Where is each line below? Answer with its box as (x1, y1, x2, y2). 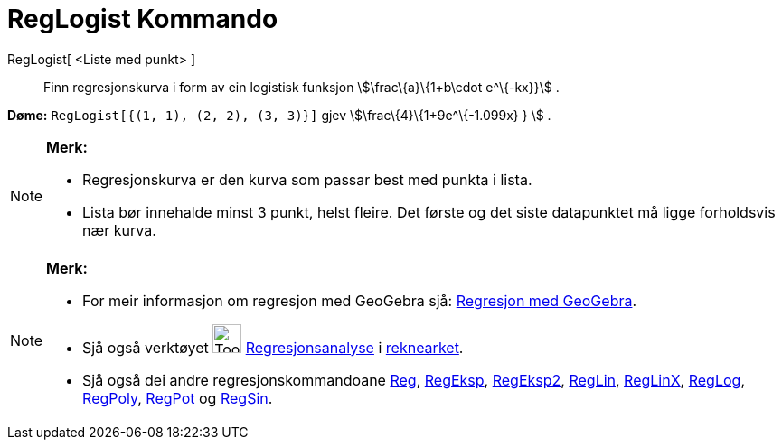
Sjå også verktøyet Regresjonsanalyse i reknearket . (82, 338, 464, 357)
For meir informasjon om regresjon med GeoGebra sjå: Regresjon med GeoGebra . (82, 291, 637, 310)
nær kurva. (82, 220, 156, 239)
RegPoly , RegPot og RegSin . (82, 388, 273, 407)
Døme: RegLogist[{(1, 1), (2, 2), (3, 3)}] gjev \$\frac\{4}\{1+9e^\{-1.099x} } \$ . (7, 107, 551, 123)
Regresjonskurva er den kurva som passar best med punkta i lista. (82, 170, 532, 189)
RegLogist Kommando (7, 4, 278, 34)
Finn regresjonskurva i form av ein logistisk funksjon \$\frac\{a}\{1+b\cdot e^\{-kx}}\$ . (43, 79, 560, 95)
